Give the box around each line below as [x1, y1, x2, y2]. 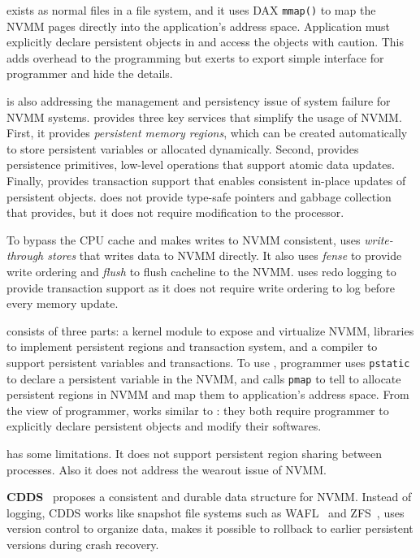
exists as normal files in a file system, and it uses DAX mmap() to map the [6, 2, 376, 18]
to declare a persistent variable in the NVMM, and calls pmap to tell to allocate [6, 370, 401, 387]
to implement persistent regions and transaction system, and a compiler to [6, 338, 378, 355]
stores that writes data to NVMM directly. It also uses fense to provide [47, 247, 402, 264]
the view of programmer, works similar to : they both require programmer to [6, 401, 389, 418]
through [6, 247, 44, 264]
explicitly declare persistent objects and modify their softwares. [6, 417, 322, 435]
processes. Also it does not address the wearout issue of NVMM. [6, 461, 327, 478]
